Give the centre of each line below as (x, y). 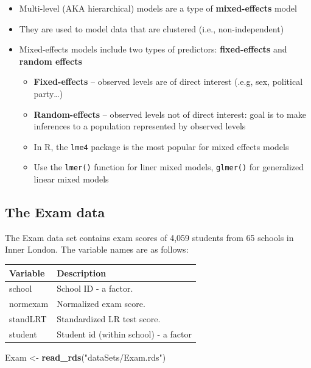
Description (82, 272)
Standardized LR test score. (109, 319)
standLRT (28, 319)
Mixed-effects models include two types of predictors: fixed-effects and (153, 49)
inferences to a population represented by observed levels (140, 126)
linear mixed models (71, 179)
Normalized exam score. (101, 304)
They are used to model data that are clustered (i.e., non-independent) (152, 28)
